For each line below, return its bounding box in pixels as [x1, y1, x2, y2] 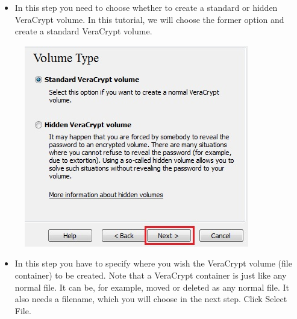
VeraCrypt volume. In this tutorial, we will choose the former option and [14, 13, 284, 25]
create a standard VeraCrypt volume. [14, 25, 152, 37]
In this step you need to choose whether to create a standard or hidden [14, 1, 278, 13]
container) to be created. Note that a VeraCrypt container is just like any [14, 268, 287, 281]
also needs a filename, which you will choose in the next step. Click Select [14, 292, 287, 305]
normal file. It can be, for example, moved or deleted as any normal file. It [14, 280, 290, 293]
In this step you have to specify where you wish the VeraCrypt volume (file [14, 257, 292, 270]
